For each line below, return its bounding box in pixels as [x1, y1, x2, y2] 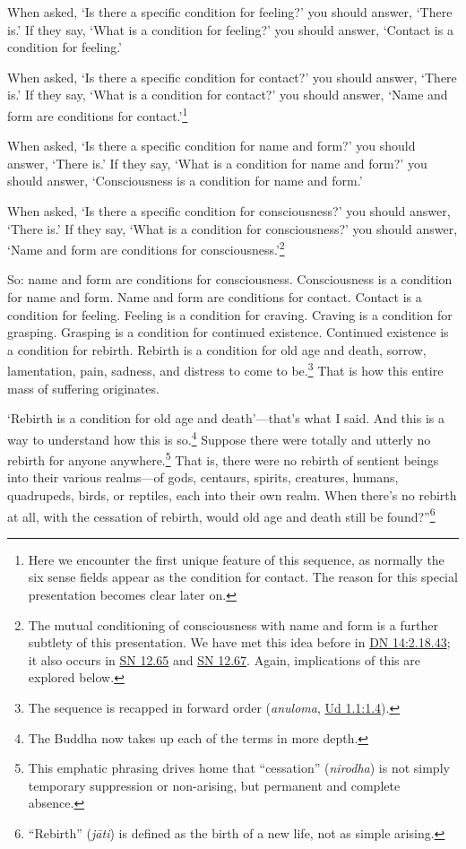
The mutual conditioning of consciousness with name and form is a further [28, 615, 438, 634]
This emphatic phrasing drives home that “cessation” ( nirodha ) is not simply [28, 758, 450, 777]
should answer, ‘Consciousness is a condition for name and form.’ [7, 171, 363, 190]
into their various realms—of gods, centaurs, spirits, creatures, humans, [7, 468, 399, 487]
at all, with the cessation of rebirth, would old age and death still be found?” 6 [7, 504, 436, 525]
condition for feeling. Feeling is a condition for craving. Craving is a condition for [7, 305, 453, 324]
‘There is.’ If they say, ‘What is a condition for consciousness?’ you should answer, [7, 219, 458, 238]
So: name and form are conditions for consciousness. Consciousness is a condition [7, 270, 453, 289]
